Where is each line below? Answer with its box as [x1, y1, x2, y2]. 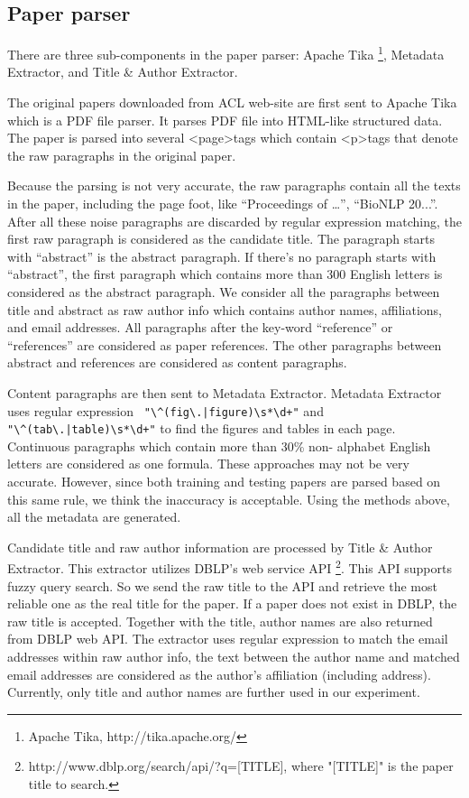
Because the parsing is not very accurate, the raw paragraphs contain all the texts [7, 176, 461, 195]
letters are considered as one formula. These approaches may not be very [7, 454, 409, 473]
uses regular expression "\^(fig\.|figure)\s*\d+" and [7, 401, 324, 420]
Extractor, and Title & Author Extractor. [7, 62, 238, 81]
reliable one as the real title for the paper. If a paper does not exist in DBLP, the [7, 594, 457, 613]
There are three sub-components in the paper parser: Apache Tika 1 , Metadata [7, 42, 445, 63]
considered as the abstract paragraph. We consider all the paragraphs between [7, 282, 440, 301]
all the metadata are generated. [7, 507, 181, 526]
